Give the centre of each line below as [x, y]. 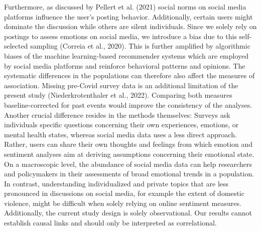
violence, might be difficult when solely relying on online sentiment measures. [123, 203]
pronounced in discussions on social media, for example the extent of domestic [124, 193]
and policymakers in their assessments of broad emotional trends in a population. [129, 174]
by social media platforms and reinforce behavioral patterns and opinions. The [125, 65]
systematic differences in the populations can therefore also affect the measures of [129, 75]
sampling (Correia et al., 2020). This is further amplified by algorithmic [140, 46]
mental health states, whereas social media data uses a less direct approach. [120, 134]
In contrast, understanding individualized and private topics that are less [116, 183]
